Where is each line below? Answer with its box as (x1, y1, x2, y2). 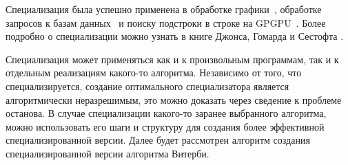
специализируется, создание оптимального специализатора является (6, 78, 289, 93)
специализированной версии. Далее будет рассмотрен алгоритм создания (6, 133, 310, 147)
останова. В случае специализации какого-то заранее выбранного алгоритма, (6, 106, 327, 120)
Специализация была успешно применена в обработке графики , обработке (6, 2, 322, 16)
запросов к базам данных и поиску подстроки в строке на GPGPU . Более (6, 15, 326, 30)
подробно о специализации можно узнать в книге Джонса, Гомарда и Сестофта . (6, 29, 344, 43)
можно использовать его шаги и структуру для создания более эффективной (6, 119, 325, 133)
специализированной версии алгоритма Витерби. (6, 146, 209, 160)
